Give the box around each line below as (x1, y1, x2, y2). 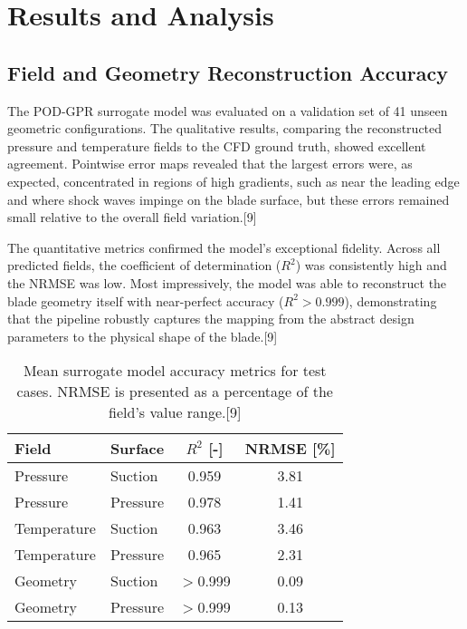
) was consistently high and (295, 256, 447, 275)
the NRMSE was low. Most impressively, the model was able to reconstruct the (7, 273, 447, 292)
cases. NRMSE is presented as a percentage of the (16, 381, 333, 402)
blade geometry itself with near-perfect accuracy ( (7, 291, 284, 310)
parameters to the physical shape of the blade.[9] (7, 326, 278, 345)
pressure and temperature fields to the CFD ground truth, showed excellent (7, 136, 426, 155)
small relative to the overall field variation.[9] (7, 208, 257, 227)
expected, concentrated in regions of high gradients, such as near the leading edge (7, 171, 460, 190)
